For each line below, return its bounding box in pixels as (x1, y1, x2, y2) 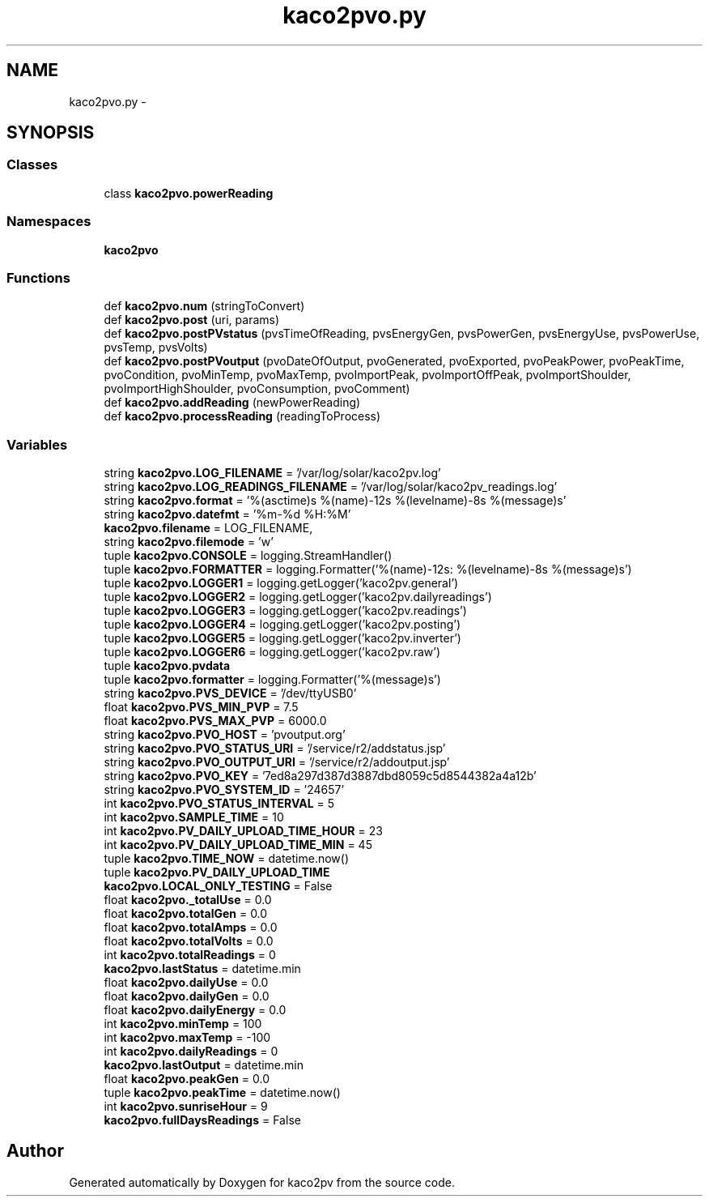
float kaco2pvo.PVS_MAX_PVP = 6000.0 (104, 714, 327, 728)
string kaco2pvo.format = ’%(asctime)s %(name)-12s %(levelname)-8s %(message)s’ (104, 493, 567, 508)
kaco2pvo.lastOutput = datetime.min (104, 1058, 304, 1073)
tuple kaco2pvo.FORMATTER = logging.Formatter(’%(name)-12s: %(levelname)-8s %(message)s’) (104, 562, 632, 577)
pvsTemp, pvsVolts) (104, 340, 208, 355)
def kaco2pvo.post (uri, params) (104, 313, 280, 327)
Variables (6, 436, 68, 453)
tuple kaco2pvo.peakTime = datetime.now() (104, 1086, 341, 1100)
